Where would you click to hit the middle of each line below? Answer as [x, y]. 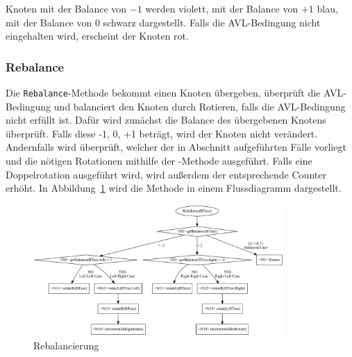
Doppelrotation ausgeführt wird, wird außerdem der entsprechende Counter [166, 174]
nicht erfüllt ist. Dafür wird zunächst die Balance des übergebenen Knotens [166, 120]
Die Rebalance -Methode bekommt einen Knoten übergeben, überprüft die [163, 92]
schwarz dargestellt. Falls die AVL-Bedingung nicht [212, 22]
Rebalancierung [66, 346]
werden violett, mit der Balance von [222, 8]
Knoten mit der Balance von [66, 8]
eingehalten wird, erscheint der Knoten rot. [97, 36]
